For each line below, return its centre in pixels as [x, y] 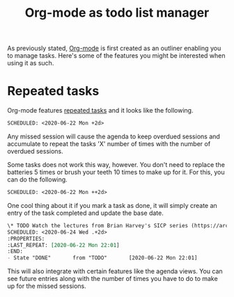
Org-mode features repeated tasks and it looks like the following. [100, 111]
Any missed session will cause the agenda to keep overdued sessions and [114, 136]
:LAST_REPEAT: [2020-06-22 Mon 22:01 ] [63, 245]
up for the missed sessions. [47, 286]
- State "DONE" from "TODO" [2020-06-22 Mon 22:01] [102, 258]
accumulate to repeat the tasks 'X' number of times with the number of [109, 144]
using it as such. [31, 63]
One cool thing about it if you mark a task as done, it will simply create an [112, 205]
